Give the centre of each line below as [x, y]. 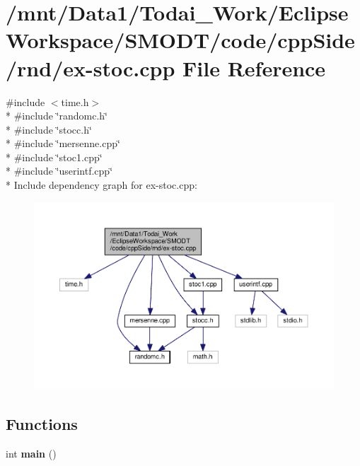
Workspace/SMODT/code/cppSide [180, 40]
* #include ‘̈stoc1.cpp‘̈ [54, 157]
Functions [42, 424]
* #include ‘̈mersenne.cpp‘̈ [63, 143]
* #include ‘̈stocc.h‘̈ [49, 129]
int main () [31, 454]
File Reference [254, 68]
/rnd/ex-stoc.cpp [91, 68]
